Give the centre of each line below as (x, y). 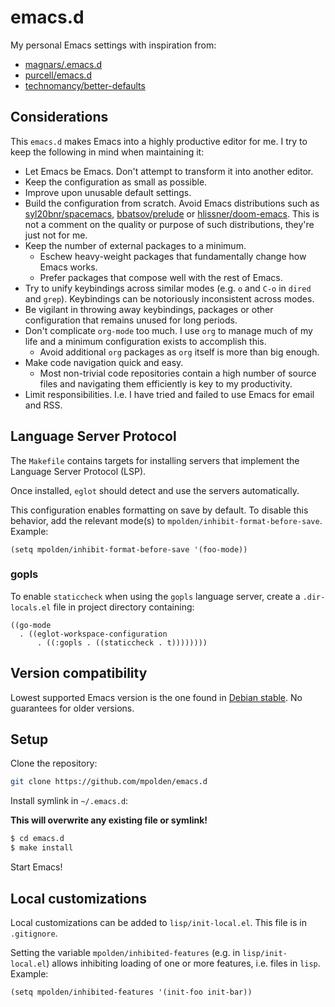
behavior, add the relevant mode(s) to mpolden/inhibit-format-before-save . (166, 520)
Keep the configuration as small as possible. (116, 182)
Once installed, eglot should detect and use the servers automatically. (155, 490)
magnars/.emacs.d (63, 64)
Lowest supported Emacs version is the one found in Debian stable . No (156, 697)
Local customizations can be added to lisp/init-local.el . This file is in (158, 922)
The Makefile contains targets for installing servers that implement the (155, 460)
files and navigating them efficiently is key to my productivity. (166, 383)
